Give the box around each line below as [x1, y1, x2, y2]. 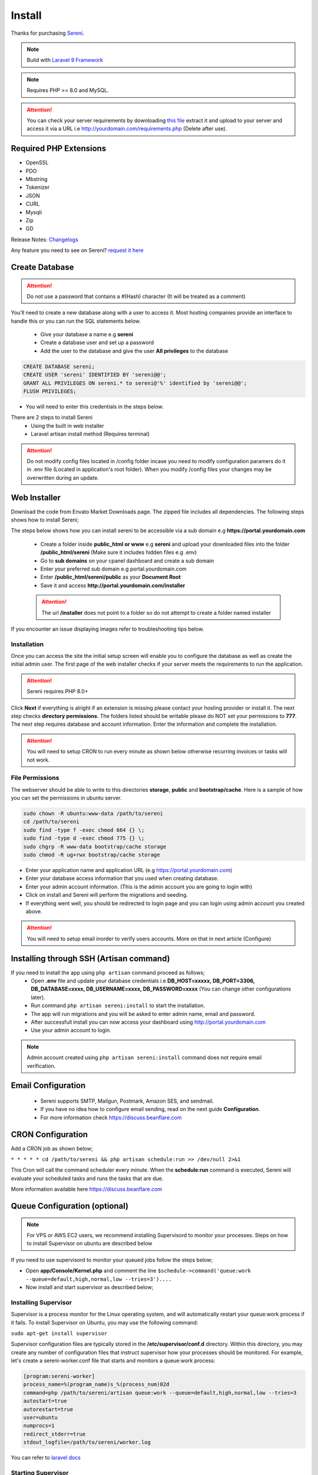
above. [25, 907, 42, 914]
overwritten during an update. [26, 474, 100, 481]
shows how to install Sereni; [11, 516, 79, 523]
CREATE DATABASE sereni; [23, 363, 95, 370]
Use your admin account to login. [31, 1027, 111, 1034]
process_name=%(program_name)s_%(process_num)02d [23, 1381, 170, 1388]
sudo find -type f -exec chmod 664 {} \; [23, 827, 145, 833]
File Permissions [11, 773, 59, 782]
